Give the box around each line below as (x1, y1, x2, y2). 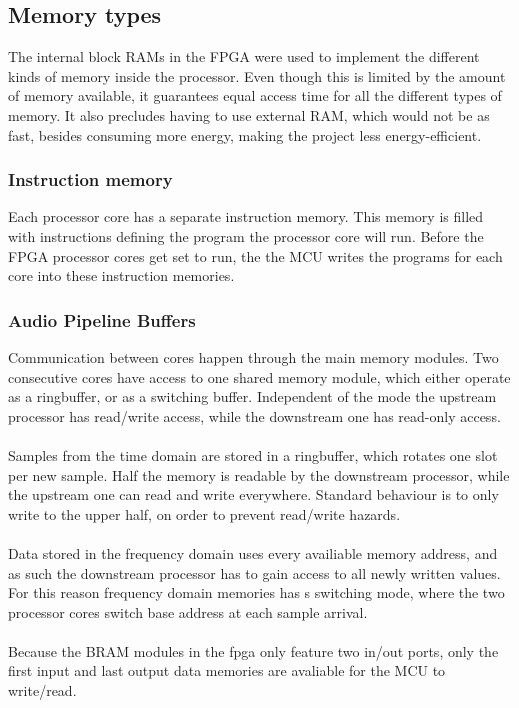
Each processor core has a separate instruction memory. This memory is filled (8, 206, 484, 227)
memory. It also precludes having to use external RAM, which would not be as (8, 104, 490, 125)
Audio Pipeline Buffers (8, 307, 196, 332)
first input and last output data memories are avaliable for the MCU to (8, 660, 446, 681)
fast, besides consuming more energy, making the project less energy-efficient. (8, 124, 482, 145)
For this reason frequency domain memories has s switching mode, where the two (8, 582, 505, 603)
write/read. (8, 680, 77, 701)
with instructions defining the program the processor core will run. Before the (8, 225, 484, 246)
